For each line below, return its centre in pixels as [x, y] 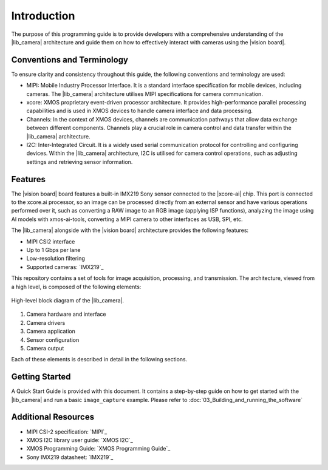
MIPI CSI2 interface [51, 241]
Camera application [51, 332]
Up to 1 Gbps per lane [53, 250]
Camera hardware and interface [66, 314]
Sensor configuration [53, 339]
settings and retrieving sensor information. [80, 162]
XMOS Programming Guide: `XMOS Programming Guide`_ [98, 449]
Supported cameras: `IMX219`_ [65, 267]
